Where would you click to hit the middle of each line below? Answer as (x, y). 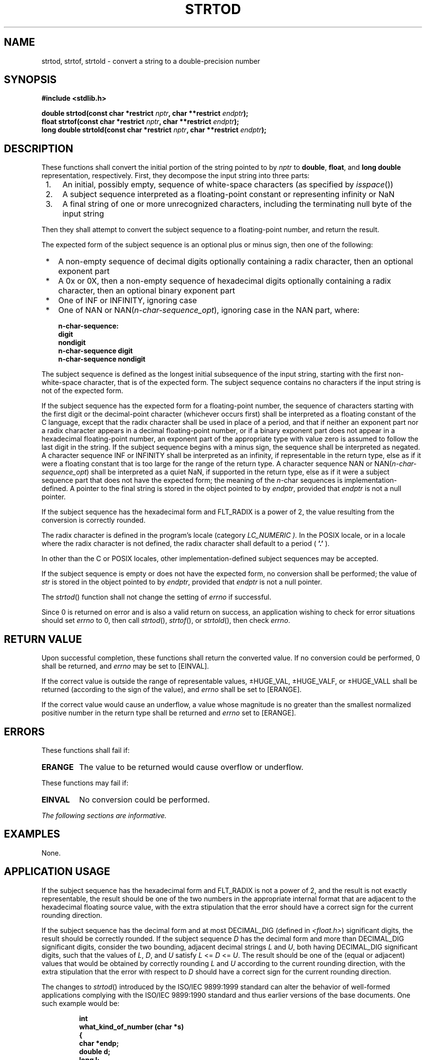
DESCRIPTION (39, 148)
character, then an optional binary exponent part (147, 291)
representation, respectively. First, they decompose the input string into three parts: (176, 176)
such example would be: (80, 1003)
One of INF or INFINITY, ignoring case (127, 301)
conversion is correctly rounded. (94, 520)
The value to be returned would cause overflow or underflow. (191, 767)
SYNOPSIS (30, 80)
